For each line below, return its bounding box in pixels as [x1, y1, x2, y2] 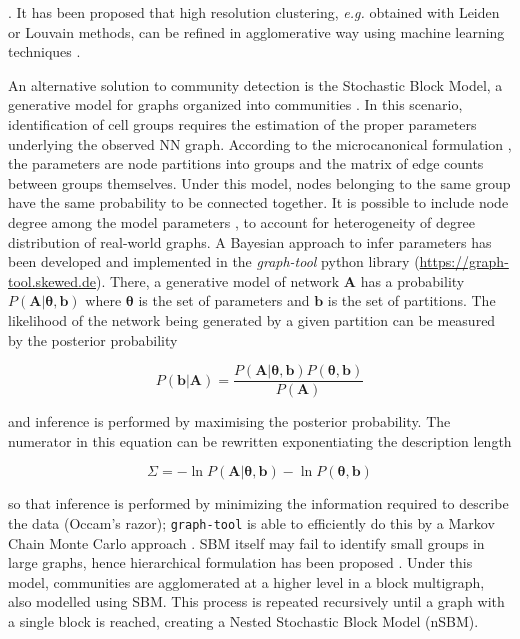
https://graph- [419, 251, 509, 272]
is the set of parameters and [138, 290, 310, 311]
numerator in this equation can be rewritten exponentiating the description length [8, 430, 512, 451]
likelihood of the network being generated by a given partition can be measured [8, 309, 496, 330]
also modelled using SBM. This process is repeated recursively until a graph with [8, 591, 505, 612]
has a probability [360, 270, 465, 291]
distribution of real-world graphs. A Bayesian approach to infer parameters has [8, 231, 492, 252]
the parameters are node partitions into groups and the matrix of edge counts [8, 153, 484, 174]
